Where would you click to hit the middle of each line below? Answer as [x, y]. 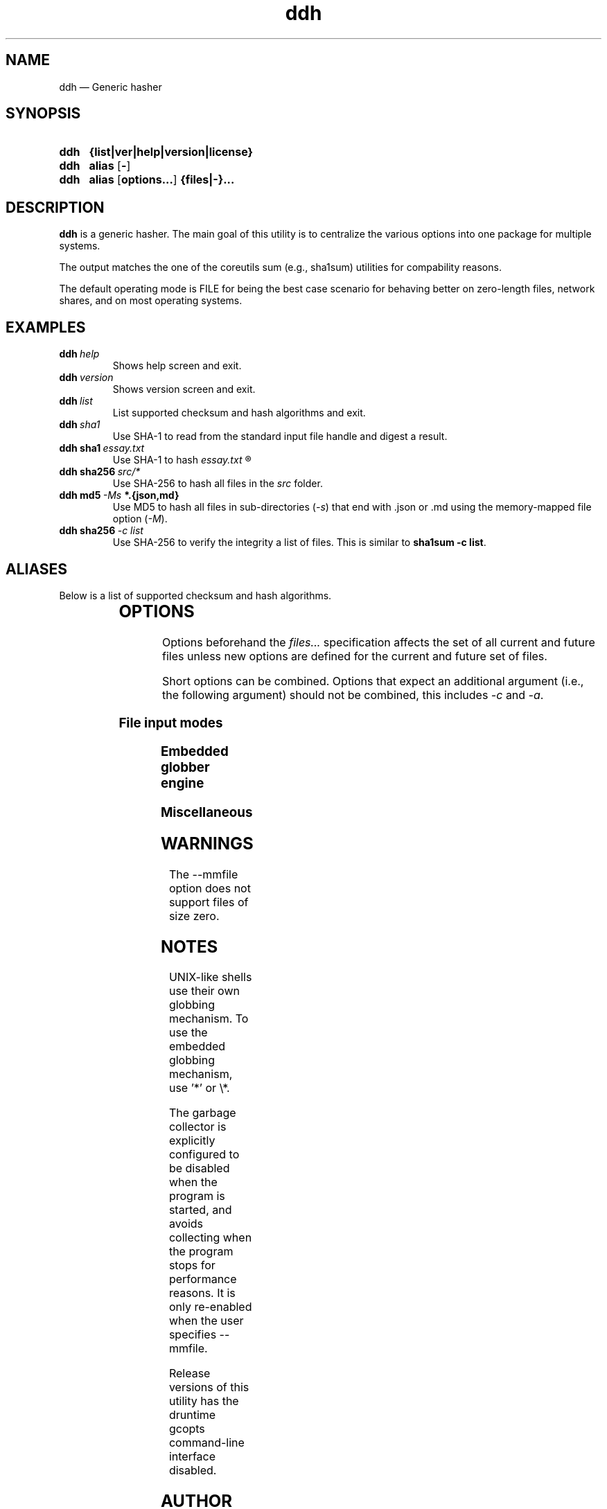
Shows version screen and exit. [184, 389]
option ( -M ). [140, 519]
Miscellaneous [206, 813]
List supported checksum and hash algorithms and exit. [239, 413]
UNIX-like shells [210, 977]
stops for [192, 1265]
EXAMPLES [46, 327]
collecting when [210, 1238]
